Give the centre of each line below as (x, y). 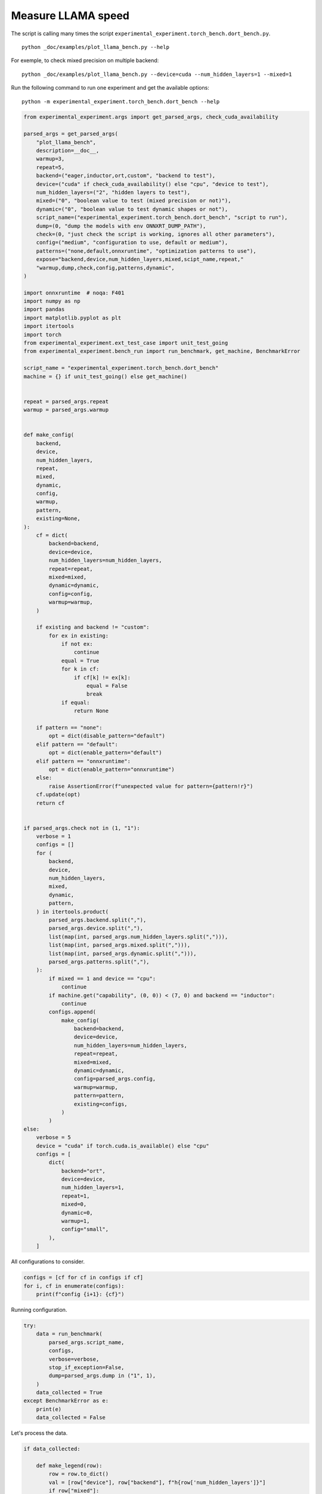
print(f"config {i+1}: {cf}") (80, 1294)
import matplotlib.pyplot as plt (72, 318)
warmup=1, (75, 1221)
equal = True (80, 661)
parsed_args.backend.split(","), (97, 920)
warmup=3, (50, 159)
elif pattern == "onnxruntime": (83, 761)
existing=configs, (100, 1104)
